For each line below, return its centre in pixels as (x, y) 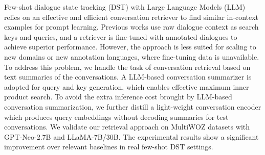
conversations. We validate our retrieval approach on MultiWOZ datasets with (127, 127)
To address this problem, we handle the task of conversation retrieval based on (127, 67)
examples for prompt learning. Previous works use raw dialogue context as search (131, 27)
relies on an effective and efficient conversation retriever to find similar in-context (131, 17)
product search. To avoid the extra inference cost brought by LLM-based (118, 97)
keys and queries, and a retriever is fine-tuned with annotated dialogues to (121, 36)
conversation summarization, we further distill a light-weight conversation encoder (133, 106)
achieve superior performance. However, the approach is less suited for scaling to (130, 47)
